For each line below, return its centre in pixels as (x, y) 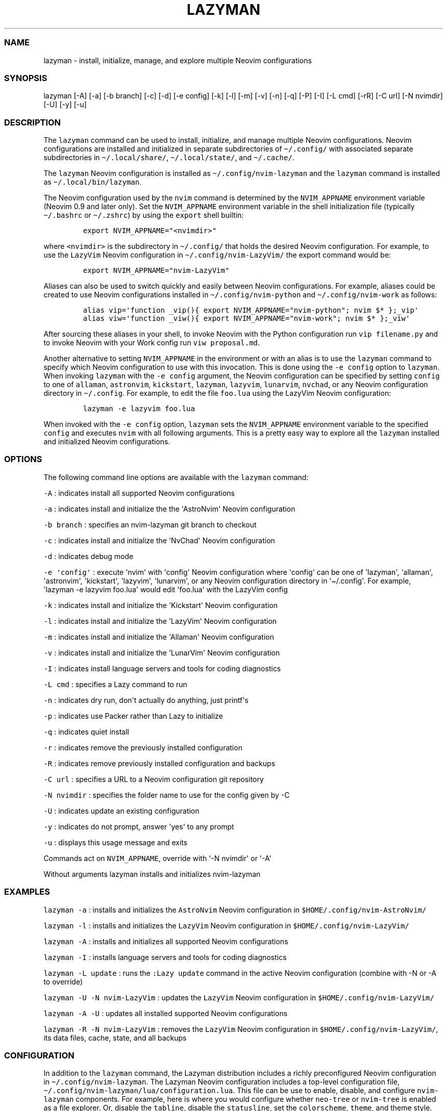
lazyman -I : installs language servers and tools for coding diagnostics (165, 957)
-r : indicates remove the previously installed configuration (143, 747)
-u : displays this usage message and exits (116, 842)
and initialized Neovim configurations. (107, 441)
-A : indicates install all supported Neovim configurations (139, 493)
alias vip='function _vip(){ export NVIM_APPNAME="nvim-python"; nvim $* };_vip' (251, 310)
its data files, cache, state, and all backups (115, 1038)
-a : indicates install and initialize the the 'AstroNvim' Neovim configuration (169, 509)
